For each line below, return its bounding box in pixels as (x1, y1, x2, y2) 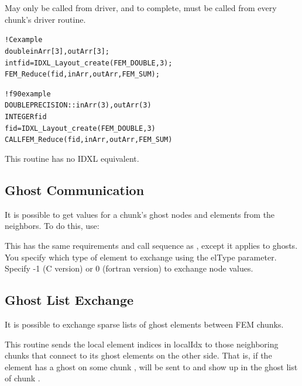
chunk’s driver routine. (5, 13, 86, 25)
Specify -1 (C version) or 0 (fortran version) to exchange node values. (5, 262, 253, 274)
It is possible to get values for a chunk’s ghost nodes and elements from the (5, 208, 275, 220)
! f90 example (5, 89, 51, 98)
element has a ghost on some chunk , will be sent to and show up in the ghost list (5, 360, 298, 373)
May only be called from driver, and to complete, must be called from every (5, 2, 277, 13)
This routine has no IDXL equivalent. (5, 152, 139, 165)
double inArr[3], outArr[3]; (5, 47, 109, 55)
